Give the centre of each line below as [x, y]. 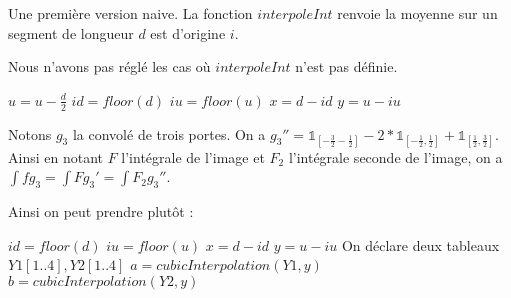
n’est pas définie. [346, 66]
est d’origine [188, 32]
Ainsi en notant [55, 156]
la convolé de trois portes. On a [169, 133]
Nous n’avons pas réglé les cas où [109, 66]
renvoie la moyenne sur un [417, 13]
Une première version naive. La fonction [130, 13]
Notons [30, 133]
